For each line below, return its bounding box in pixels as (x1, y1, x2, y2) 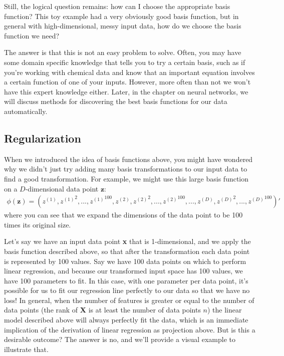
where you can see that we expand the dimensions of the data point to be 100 (4, 209, 243, 220)
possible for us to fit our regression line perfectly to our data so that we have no (4, 285, 250, 295)
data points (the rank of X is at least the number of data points (4, 304, 201, 315)
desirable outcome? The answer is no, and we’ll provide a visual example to (4, 334, 235, 344)
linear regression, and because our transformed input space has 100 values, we (4, 265, 243, 276)
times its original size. (4, 219, 71, 229)
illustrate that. (4, 343, 49, 354)
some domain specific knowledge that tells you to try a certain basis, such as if (4, 56, 245, 67)
